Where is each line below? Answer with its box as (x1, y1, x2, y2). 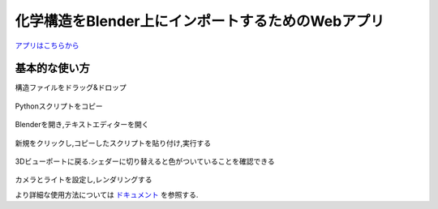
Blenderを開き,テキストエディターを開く (15, 120, 149, 130)
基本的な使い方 (15, 62, 90, 75)
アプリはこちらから (15, 41, 79, 50)
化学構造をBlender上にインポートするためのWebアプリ (15, 12, 384, 30)
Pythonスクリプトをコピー (15, 101, 103, 111)
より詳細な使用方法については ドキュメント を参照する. (15, 190, 199, 199)
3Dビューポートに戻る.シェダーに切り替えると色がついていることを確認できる (15, 156, 275, 166)
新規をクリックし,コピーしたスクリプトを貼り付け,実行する (15, 138, 212, 147)
